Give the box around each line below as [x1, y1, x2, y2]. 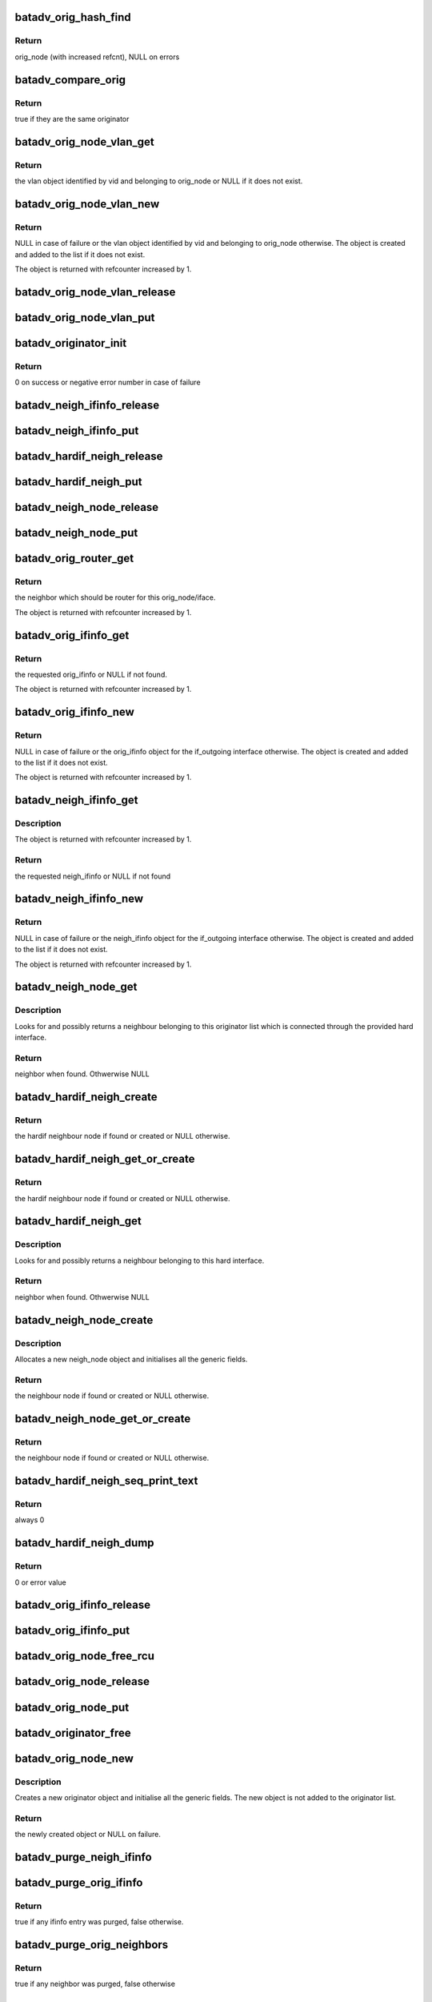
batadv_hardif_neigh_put [14, 475, 143, 488]
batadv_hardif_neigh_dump [14, 1536, 155, 1550]
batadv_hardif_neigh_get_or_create [14, 1152, 195, 1166]
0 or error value [14, 1578, 67, 1587]
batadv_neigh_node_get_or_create [14, 1412, 191, 1425]
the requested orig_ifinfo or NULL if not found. [14, 669, 168, 679]
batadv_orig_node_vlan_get [14, 135, 155, 148]
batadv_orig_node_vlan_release [14, 285, 176, 299]
